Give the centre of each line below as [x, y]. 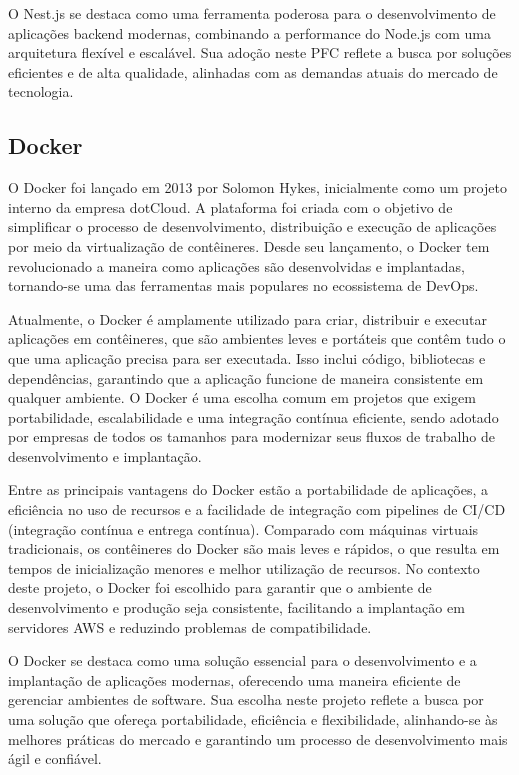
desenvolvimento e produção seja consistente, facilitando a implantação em [236, 607]
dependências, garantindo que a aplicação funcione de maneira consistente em [246, 377]
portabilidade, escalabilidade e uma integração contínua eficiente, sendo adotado [253, 416]
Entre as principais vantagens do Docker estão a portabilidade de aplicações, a [248, 489]
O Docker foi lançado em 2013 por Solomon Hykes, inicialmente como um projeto [257, 187]
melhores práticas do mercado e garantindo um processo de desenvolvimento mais [258, 738]
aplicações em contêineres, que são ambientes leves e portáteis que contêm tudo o [257, 338]
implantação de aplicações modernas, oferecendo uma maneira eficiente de [234, 679]
